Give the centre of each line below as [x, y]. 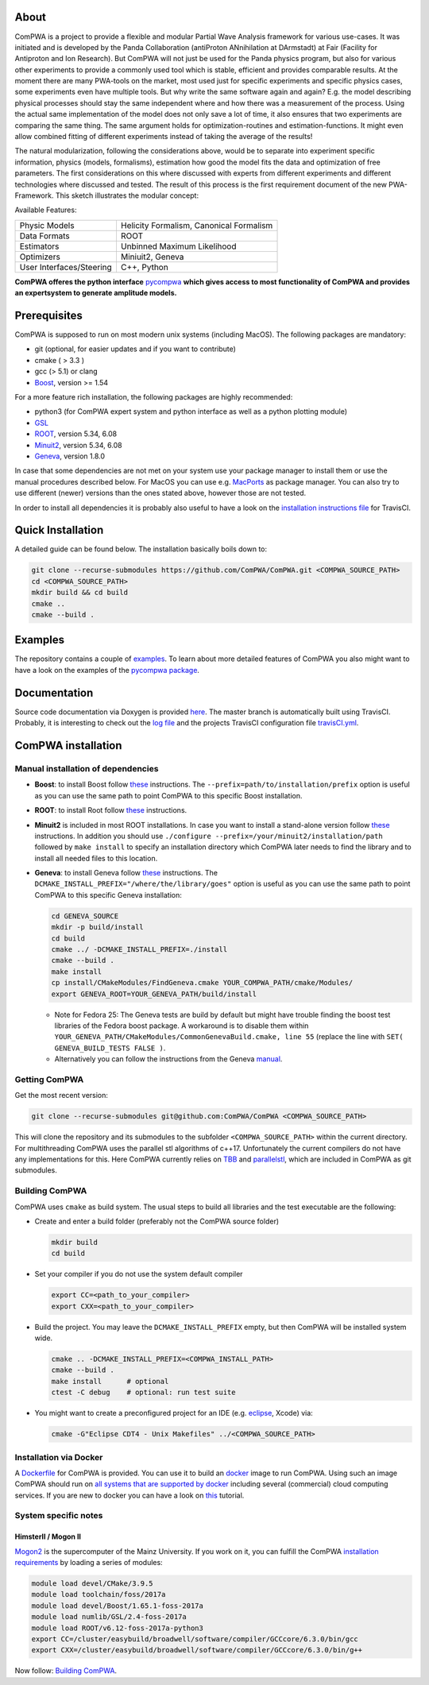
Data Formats [45, 236]
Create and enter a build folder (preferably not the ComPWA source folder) [157, 1221]
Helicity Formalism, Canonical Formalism [197, 225]
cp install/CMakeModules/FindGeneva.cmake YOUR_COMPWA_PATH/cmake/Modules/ [202, 983]
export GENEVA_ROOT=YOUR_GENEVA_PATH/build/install [154, 994]
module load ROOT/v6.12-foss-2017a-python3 [118, 1628]
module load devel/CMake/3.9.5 [93, 1584]
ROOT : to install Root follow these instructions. [111, 810]
